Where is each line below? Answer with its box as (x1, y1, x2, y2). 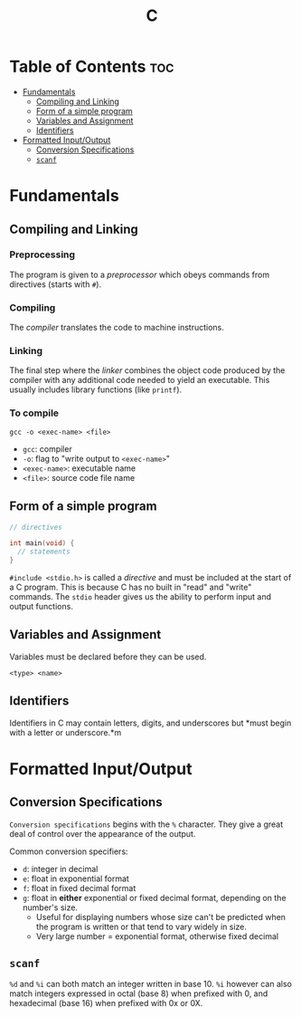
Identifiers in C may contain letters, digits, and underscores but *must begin (9, 717, 292, 728)
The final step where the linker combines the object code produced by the (9, 365, 286, 376)
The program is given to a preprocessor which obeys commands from (9, 269, 269, 280)
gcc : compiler (22, 443, 72, 454)
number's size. (22, 902, 79, 913)
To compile (9, 407, 60, 419)
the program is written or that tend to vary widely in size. (35, 921, 247, 932)
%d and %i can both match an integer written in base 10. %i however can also (9, 979, 292, 990)
